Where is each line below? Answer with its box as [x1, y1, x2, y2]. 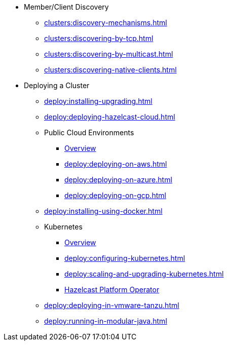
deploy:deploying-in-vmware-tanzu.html [44, 301, 179, 310]
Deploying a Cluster [24, 81, 90, 90]
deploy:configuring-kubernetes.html [64, 254, 185, 262]
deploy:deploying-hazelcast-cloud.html [44, 112, 175, 121]
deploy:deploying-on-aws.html [64, 160, 167, 168]
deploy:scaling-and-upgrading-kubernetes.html [64, 270, 224, 278]
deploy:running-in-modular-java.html [44, 317, 167, 325]
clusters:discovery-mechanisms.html [44, 18, 167, 27]
